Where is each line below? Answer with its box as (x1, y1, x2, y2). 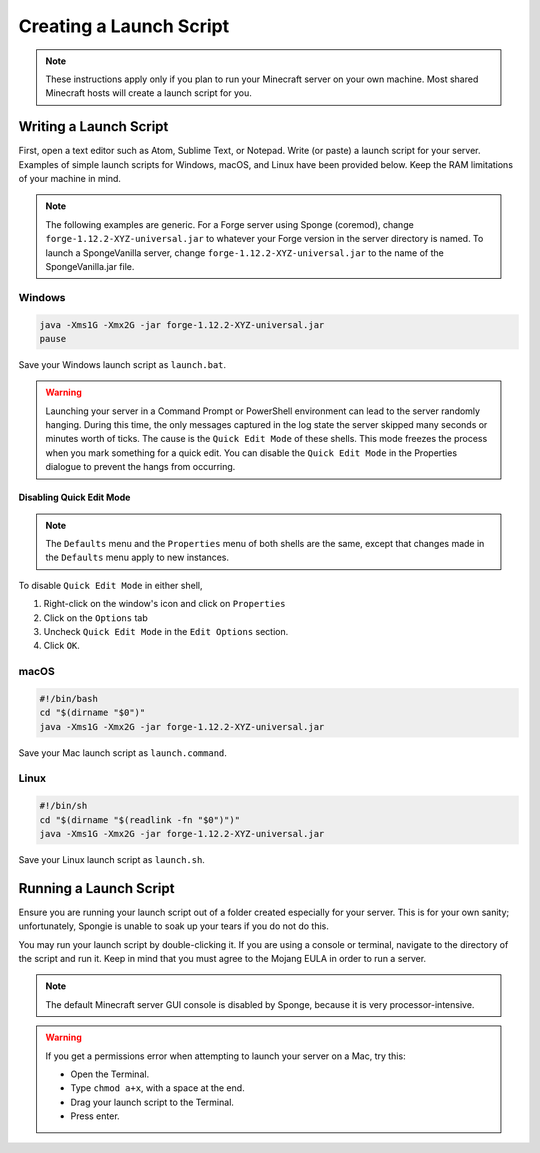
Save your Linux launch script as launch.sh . (18, 853, 205, 865)
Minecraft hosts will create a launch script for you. (45, 87, 252, 99)
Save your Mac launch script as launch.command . (18, 746, 227, 759)
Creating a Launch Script (18, 15, 230, 37)
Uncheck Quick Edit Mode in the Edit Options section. (43, 625, 289, 637)
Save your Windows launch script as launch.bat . (18, 358, 227, 370)
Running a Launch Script (18, 880, 175, 897)
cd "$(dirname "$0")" (39, 707, 146, 719)
